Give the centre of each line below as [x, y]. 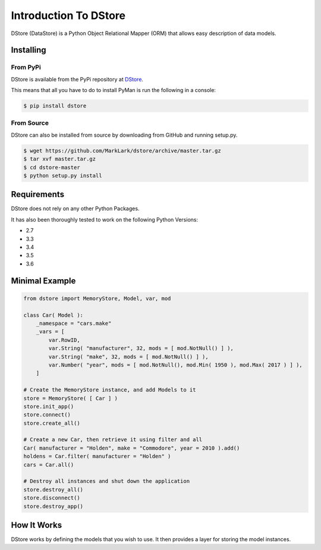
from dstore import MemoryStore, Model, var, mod [97, 298]
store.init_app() [49, 406]
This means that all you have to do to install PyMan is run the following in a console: [114, 90]
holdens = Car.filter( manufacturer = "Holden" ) [97, 456]
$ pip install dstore [55, 106]
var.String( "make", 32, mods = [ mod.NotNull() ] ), [128, 357]
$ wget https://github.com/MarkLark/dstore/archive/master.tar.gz [122, 151]
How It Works [37, 525]
